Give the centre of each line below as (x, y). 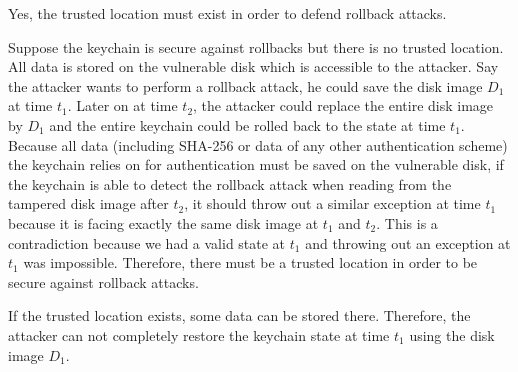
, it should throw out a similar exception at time (332, 203)
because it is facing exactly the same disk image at (163, 222)
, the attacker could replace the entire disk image (343, 105)
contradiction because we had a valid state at (147, 242)
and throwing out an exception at (408, 242)
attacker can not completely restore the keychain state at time (199, 334)
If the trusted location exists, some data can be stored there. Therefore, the (239, 315)
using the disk (452, 334)
